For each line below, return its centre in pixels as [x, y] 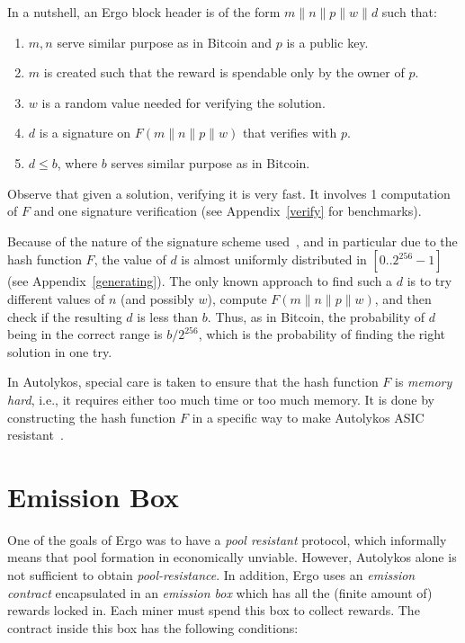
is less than [168, 316]
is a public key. [327, 42]
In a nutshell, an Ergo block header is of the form [144, 12]
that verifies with [290, 133]
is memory [424, 382]
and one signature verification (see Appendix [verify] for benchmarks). [228, 211]
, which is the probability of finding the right [322, 334]
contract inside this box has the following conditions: [153, 627]
